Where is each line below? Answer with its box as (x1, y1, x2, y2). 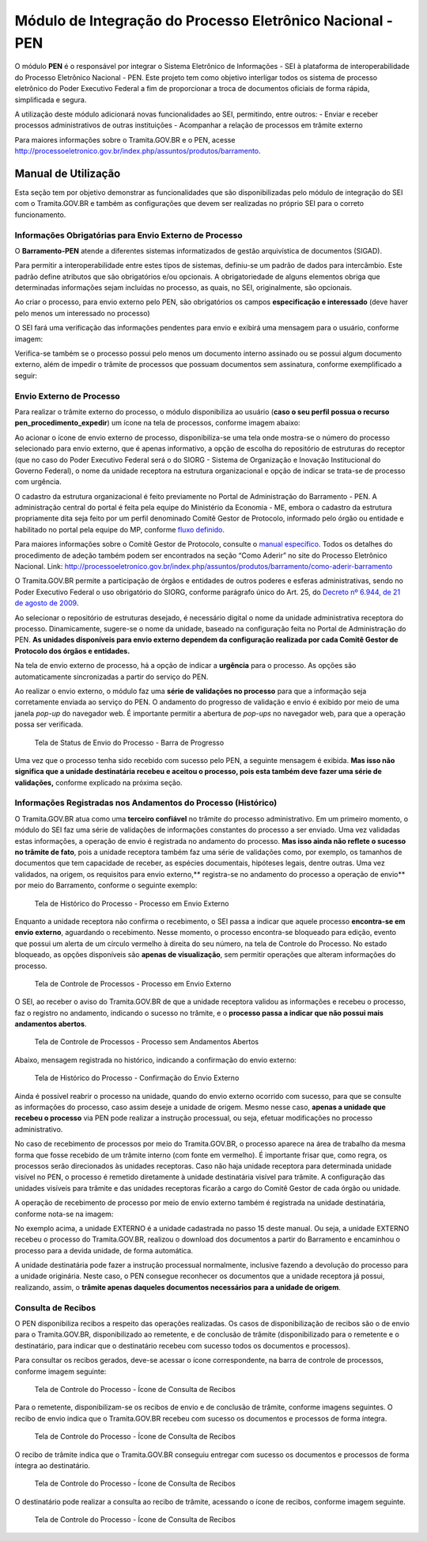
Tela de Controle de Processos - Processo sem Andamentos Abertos (34, 1037, 259, 1047)
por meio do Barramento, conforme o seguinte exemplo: (14, 880, 198, 891)
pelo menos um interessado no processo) (14, 308, 150, 318)
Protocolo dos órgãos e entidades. (14, 646, 130, 655)
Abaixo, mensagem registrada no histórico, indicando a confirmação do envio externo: (14, 1055, 297, 1065)
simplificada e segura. (14, 95, 87, 105)
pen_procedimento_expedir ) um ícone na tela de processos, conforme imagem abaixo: (14, 418, 300, 428)
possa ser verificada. (14, 719, 83, 729)
